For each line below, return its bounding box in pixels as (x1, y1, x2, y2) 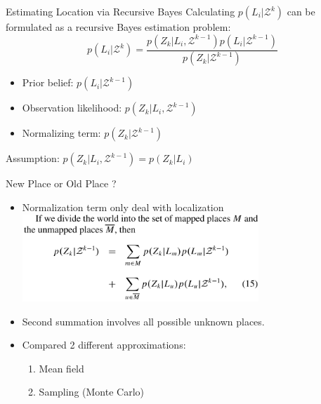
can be (287, 4, 315, 18)
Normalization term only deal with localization (22, 200, 224, 215)
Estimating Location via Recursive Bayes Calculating (6, 4, 235, 18)
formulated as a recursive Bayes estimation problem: (6, 20, 231, 34)
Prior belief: (22, 75, 74, 90)
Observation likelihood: (22, 100, 122, 115)
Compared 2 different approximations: (22, 337, 186, 352)
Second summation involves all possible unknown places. (22, 314, 265, 328)
